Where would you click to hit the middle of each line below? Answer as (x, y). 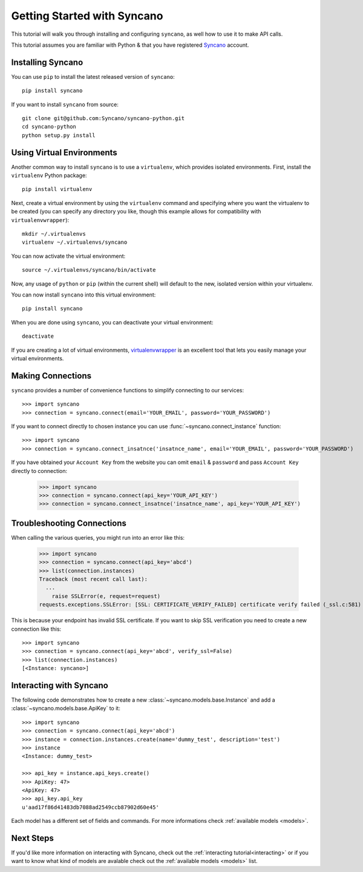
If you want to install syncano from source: (65, 104)
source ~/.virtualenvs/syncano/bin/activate (89, 270)
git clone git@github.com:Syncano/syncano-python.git (103, 119)
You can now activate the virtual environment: (68, 256)
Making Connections (51, 376)
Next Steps (32, 838)
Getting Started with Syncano (87, 16)
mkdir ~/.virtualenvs (54, 234)
